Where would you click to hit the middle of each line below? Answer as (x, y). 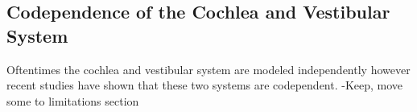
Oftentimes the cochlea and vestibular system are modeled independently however (208, 69)
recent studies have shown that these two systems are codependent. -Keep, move (205, 85)
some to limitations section (73, 100)
